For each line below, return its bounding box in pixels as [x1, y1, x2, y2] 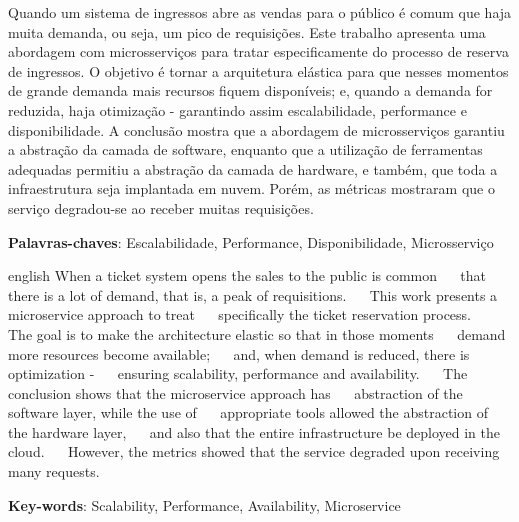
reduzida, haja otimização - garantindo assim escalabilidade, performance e [8, 99, 467, 120]
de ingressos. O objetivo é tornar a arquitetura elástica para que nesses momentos [8, 60, 509, 81]
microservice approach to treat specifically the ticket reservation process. [8, 304, 471, 325]
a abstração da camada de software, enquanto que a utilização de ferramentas [8, 139, 483, 160]
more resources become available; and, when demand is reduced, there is [8, 343, 470, 364]
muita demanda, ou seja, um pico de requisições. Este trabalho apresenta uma [8, 21, 486, 42]
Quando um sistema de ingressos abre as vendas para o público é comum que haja [8, 2, 512, 22]
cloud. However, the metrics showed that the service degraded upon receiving [8, 441, 500, 462]
